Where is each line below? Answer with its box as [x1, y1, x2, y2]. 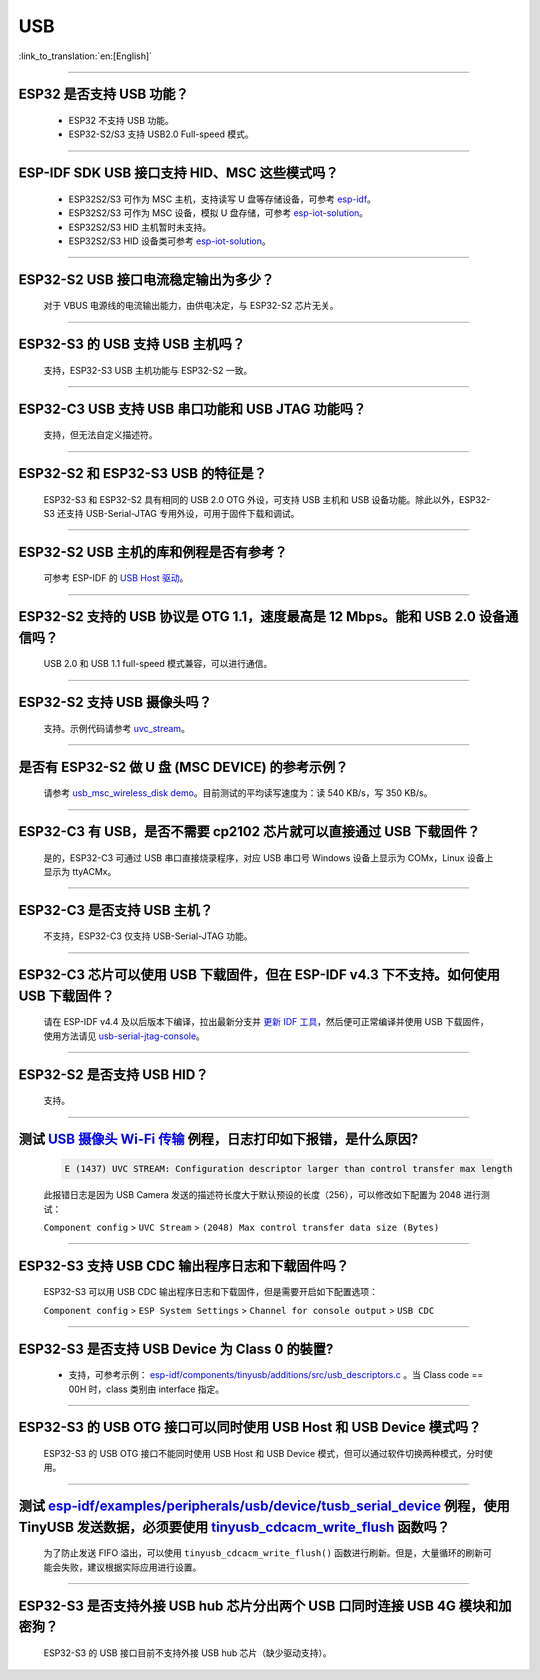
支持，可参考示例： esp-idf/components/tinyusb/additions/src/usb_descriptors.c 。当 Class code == [68, 1369, 484, 1381]
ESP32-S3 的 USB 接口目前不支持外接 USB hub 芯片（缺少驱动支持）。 [43, 1646, 332, 1659]
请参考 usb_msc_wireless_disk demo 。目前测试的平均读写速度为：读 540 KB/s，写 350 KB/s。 [43, 787, 433, 799]
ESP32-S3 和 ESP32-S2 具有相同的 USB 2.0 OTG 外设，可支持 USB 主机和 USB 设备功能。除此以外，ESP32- [43, 493, 491, 505]
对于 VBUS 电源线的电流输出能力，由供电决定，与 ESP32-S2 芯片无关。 [43, 300, 339, 312]
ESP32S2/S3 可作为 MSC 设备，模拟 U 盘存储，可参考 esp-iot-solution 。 [68, 207, 369, 219]
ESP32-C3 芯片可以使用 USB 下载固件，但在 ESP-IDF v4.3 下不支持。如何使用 [18, 966, 500, 984]
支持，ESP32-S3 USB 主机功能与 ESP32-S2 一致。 [43, 364, 253, 376]
